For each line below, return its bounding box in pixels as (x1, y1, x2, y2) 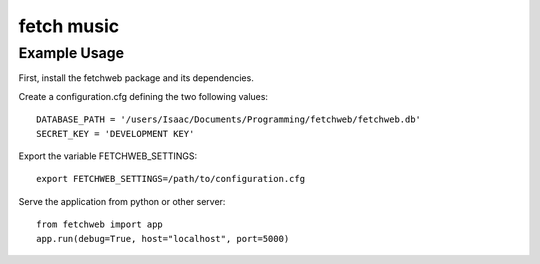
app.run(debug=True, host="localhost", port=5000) (36, 233, 290, 244)
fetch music (18, 15, 120, 37)
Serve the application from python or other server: (18, 195, 226, 207)
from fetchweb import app (36, 219, 164, 230)
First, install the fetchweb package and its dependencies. (18, 72, 254, 84)
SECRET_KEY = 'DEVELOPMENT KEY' (36, 128, 195, 139)
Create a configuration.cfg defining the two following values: (18, 90, 269, 102)
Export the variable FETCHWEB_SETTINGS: (18, 150, 198, 162)
